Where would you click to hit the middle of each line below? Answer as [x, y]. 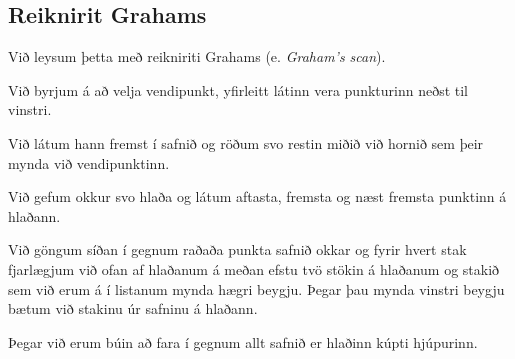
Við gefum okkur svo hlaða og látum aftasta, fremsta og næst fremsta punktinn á [257, 196]
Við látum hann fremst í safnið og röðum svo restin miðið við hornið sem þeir [246, 142]
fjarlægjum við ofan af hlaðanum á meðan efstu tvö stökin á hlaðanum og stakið [254, 268]
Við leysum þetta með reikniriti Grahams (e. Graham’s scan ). [197, 56]
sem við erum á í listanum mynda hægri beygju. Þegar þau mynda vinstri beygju [256, 288]
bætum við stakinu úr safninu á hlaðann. [133, 308]
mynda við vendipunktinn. [89, 162]
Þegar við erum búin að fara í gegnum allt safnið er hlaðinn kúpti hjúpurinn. [243, 341]
